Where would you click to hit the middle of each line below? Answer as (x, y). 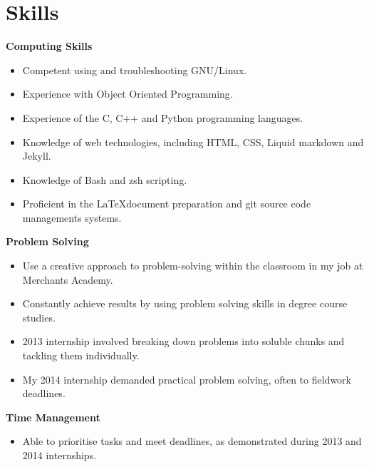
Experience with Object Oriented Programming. (128, 94)
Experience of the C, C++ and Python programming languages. (163, 117)
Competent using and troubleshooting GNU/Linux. (135, 70)
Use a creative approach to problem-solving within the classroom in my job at (193, 266)
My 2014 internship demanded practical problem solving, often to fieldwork (187, 379)
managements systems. (72, 217)
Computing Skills (49, 46)
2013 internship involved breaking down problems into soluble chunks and (183, 341)
